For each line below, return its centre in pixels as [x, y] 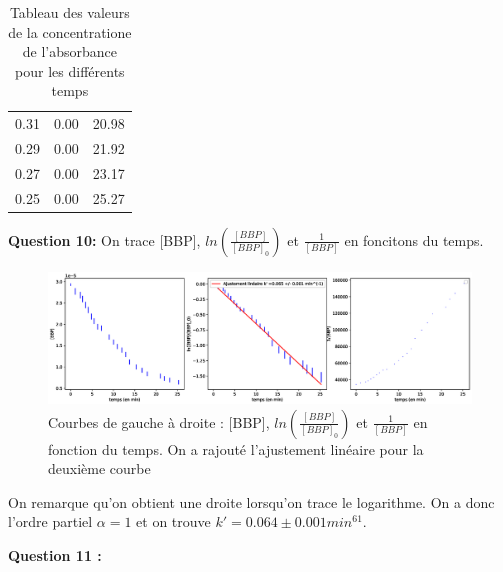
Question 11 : [55, 554]
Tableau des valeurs [69, 12]
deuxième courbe [99, 468]
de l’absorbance [69, 51]
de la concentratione [70, 31]
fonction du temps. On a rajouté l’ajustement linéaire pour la [236, 448]
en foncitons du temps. [414, 239]
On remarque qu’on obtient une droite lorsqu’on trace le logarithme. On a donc [251, 501]
